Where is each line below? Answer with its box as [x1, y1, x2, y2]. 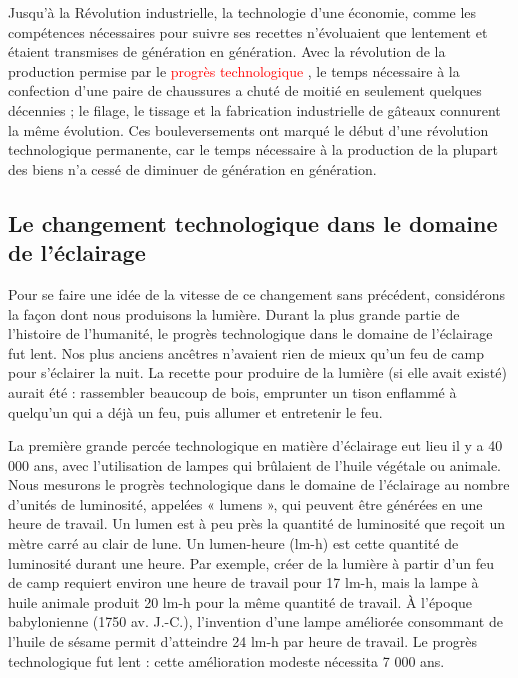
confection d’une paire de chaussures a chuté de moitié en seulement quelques [8, 80, 482, 101]
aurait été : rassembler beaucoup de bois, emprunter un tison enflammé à [8, 381, 457, 402]
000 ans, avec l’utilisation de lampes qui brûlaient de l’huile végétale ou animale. [8, 454, 501, 475]
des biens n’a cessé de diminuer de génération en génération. [8, 158, 377, 179]
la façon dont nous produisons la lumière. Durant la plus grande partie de [8, 303, 460, 324]
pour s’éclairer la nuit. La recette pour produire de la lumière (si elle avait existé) [8, 362, 507, 383]
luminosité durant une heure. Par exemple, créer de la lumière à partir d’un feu [8, 552, 494, 573]
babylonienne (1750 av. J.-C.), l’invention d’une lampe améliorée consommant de [8, 611, 503, 632]
